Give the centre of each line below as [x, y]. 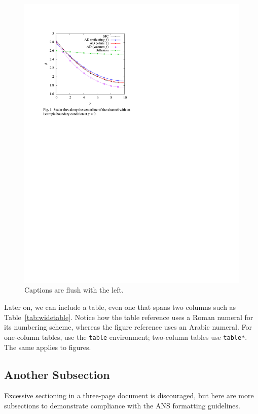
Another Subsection [57, 374]
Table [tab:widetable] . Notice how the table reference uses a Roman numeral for [129, 317]
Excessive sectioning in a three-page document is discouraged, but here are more [129, 395]
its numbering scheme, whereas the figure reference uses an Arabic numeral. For [128, 327]
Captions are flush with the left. [74, 290]
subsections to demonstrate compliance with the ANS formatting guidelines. [122, 405]
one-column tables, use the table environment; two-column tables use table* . [126, 337]
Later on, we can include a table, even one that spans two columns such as [120, 307]
